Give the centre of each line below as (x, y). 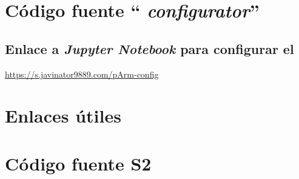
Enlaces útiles (63, 116)
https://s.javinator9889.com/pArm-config (82, 74)
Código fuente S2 (78, 163)
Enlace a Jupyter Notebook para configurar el (149, 48)
